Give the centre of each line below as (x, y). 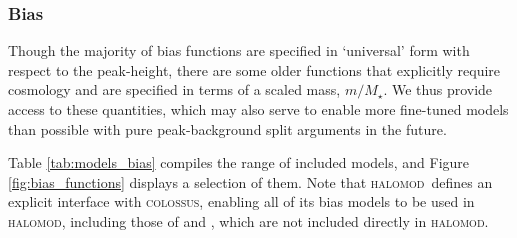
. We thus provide (438, 89)
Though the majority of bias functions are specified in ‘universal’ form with (239, 50)
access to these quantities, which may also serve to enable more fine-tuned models (258, 109)
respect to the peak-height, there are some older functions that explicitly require (254, 69)
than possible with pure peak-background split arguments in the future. (227, 128)
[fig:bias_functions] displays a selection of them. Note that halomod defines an (250, 181)
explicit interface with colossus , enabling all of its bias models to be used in (241, 201)
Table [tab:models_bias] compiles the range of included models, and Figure (239, 162)
